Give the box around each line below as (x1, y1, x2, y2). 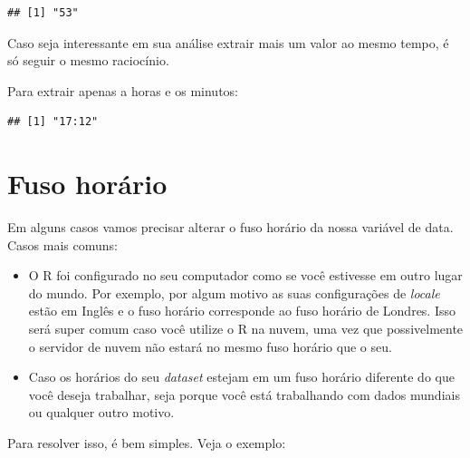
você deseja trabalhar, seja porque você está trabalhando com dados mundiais (28, 385, 460, 404)
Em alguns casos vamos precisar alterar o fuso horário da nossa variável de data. (7, 218, 454, 237)
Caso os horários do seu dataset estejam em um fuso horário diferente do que (28, 367, 455, 386)
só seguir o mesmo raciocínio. (7, 51, 169, 70)
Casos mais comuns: (7, 235, 118, 254)
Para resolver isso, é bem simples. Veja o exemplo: (7, 434, 286, 453)
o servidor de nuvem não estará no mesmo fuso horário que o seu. (28, 336, 392, 356)
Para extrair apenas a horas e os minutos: (7, 81, 238, 100)
